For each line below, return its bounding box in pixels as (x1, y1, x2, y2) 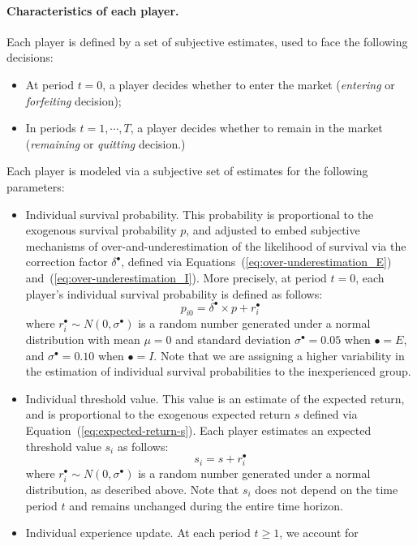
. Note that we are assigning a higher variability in (153, 346, 405, 363)
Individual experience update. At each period (25, 524, 251, 541)
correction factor (25, 253, 108, 270)
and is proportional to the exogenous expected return (25, 406, 291, 423)
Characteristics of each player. (6, 2, 179, 19)
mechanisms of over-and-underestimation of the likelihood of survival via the (25, 237, 406, 254)
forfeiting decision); (25, 92, 122, 109)
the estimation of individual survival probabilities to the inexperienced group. (25, 363, 411, 380)
